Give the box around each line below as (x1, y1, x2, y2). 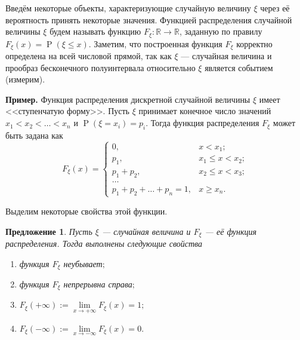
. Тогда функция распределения (146, 117, 259, 129)
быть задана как (5, 128, 63, 141)
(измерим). (5, 73, 45, 85)
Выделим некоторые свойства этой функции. (5, 204, 168, 217)
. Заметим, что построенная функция (88, 37, 222, 50)
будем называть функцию (50, 25, 141, 38)
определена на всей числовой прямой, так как (5, 50, 172, 62)
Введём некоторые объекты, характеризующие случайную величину (5, 2, 251, 14)
